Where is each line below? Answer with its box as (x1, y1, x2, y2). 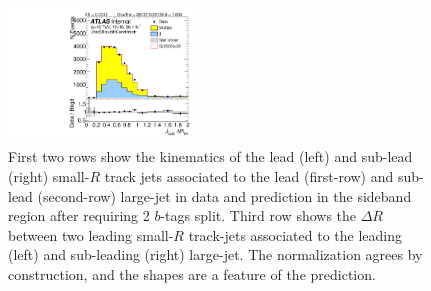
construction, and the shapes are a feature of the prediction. (8, 264, 376, 284)
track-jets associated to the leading (188, 224, 402, 245)
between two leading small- (8, 224, 174, 245)
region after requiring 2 (8, 205, 150, 226)
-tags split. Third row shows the (160, 205, 357, 226)
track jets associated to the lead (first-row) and (104, 166, 394, 187)
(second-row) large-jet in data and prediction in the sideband (37, 185, 412, 206)
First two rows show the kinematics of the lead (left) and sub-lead (8, 146, 413, 167)
